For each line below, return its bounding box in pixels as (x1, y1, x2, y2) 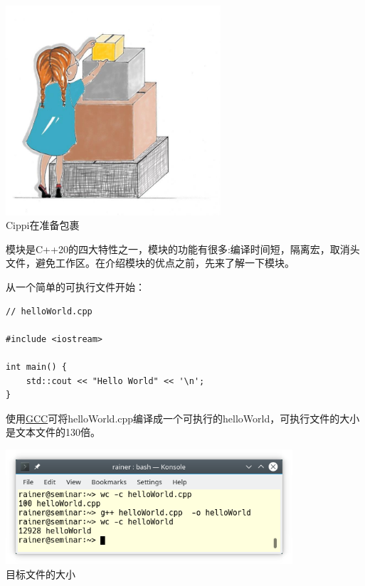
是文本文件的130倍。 (6, 425, 100, 439)
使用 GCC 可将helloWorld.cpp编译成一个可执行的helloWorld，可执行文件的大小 (6, 410, 360, 425)
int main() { (6, 362, 67, 373)
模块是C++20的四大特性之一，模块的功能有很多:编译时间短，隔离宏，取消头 (6, 241, 360, 256)
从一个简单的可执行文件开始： (6, 279, 145, 294)
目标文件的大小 (6, 566, 75, 581)
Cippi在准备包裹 (6, 218, 80, 233)
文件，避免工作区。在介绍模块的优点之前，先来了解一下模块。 (6, 255, 295, 270)
